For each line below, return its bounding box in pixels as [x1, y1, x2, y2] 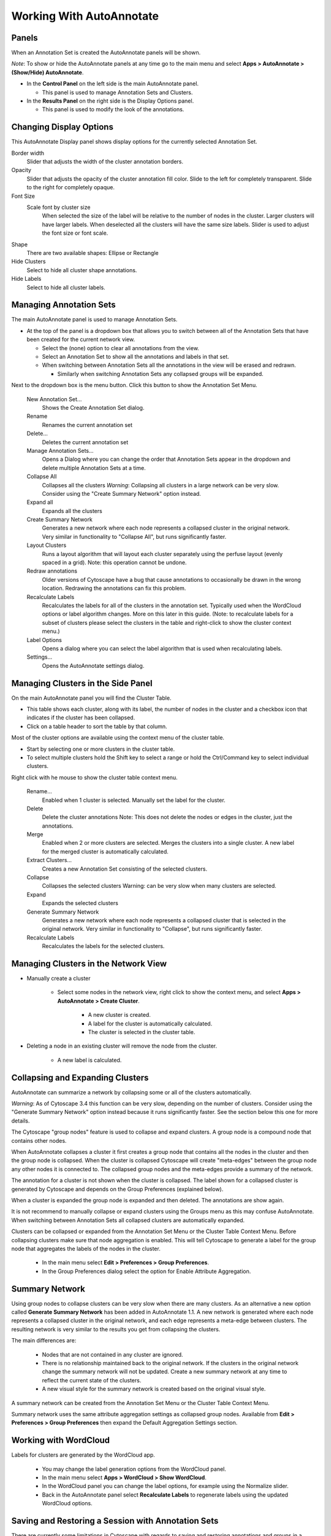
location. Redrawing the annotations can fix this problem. [42, 584, 186, 592]
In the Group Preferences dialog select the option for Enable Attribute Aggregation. [42, 1268, 251, 1275]
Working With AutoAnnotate [11, 9, 159, 23]
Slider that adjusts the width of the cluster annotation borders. [26, 158, 184, 165]
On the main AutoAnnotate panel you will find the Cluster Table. [11, 694, 172, 702]
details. [11, 1117, 30, 1124]
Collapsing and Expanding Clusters [11, 1072, 149, 1083]
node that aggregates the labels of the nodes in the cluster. [11, 1245, 161, 1252]
